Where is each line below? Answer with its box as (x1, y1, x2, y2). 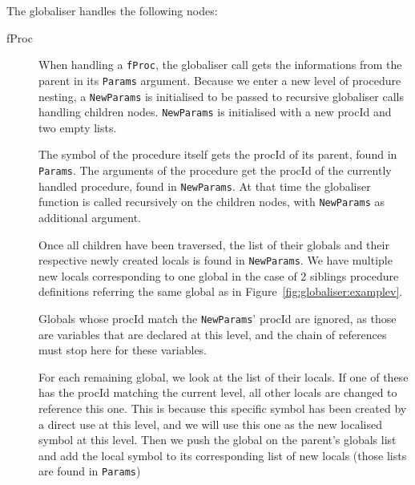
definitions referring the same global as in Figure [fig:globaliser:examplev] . (38, 283, 403, 300)
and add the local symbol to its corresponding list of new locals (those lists (38, 447, 407, 463)
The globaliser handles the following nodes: (6, 2, 218, 18)
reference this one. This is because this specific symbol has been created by (38, 400, 407, 417)
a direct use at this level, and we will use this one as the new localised (38, 415, 382, 432)
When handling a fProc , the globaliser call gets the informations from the (38, 56, 402, 73)
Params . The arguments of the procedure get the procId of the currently (38, 162, 392, 178)
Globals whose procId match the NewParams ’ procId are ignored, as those (38, 310, 397, 326)
